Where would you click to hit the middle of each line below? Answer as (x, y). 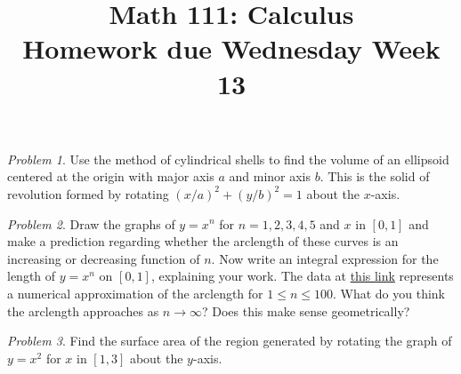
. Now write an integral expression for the (325, 258)
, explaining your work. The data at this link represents (302, 276)
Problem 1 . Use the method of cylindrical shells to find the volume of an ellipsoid (228, 159)
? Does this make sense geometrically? (306, 310)
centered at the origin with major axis (111, 176)
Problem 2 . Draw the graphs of (91, 223)
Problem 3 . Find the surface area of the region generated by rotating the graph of (230, 341)
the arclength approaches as (83, 310)
